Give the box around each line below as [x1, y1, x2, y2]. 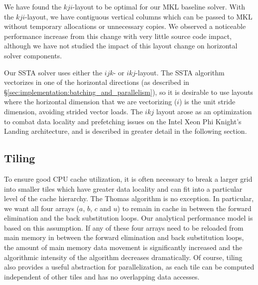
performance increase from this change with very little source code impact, [4, 30, 232, 41]
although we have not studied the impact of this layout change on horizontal [4, 40, 238, 51]
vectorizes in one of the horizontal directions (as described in [4, 77, 189, 87]
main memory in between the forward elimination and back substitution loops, [4, 232, 244, 243]
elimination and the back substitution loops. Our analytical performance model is [4, 213, 253, 223]
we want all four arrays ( [4, 203, 80, 213]
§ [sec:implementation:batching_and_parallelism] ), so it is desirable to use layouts [4, 86, 254, 97]
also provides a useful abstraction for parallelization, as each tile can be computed [4, 262, 255, 272]
